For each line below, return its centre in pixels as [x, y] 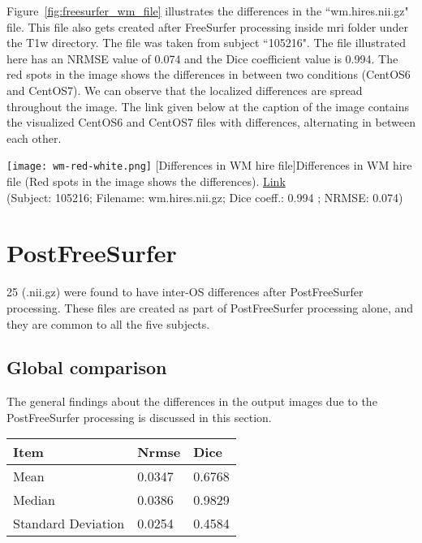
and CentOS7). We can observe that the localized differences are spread [185, 90]
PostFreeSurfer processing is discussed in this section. [139, 417]
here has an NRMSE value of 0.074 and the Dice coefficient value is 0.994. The [202, 58]
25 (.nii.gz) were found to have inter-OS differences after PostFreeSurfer [185, 292]
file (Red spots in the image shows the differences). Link [146, 181]
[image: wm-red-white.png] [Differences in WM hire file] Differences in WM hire [209, 165]
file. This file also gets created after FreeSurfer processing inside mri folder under [207, 26]
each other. [34, 138]
